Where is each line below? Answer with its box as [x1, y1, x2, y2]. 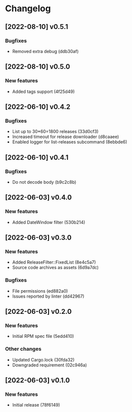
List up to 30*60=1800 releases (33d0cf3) [12, 129, 99, 135]
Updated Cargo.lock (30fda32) [12, 357, 75, 362]
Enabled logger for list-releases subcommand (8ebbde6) [12, 139, 128, 145]
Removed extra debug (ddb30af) [12, 48, 79, 54]
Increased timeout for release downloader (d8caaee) [12, 134, 119, 140]
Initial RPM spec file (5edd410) [12, 333, 75, 339]
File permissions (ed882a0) [12, 288, 68, 294]
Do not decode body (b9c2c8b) [12, 179, 77, 185]
